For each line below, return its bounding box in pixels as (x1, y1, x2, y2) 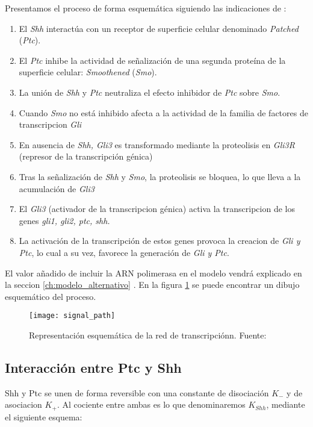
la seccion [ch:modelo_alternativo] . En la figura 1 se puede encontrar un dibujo (5, 278, 300, 291)
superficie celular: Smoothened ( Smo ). (19, 66, 157, 78)
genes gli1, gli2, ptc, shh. (19, 214, 110, 226)
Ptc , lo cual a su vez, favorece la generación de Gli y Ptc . (19, 246, 229, 258)
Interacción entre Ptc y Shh (5, 358, 182, 376)
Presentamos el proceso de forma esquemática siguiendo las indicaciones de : (5, 2, 287, 14)
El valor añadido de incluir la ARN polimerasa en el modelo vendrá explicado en (5, 266, 302, 279)
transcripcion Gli (19, 118, 82, 131)
